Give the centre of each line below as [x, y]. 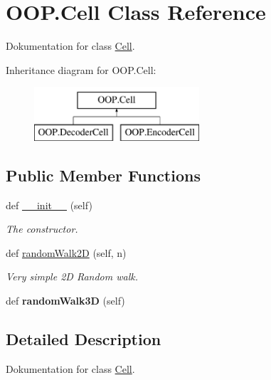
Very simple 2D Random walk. [72, 276]
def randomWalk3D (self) [65, 301]
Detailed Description [84, 339]
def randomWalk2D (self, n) [66, 252]
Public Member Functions [103, 175]
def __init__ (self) [49, 205]
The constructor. [42, 229]
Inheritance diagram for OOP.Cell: [81, 69]
